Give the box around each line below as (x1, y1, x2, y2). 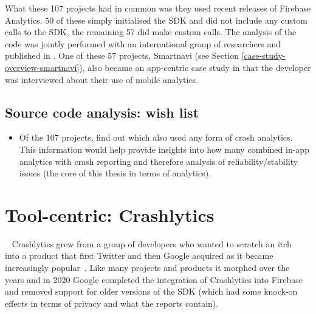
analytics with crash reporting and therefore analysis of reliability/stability (19, 155, 298, 167)
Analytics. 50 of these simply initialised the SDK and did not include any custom (5, 13, 307, 26)
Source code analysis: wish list (5, 102, 199, 121)
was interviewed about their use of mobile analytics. (5, 73, 199, 85)
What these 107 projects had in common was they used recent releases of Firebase (5, 2, 311, 14)
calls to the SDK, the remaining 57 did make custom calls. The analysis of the (5, 25, 297, 38)
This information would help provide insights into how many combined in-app (19, 142, 309, 155)
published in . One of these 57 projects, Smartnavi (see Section (5, 49, 239, 62)
